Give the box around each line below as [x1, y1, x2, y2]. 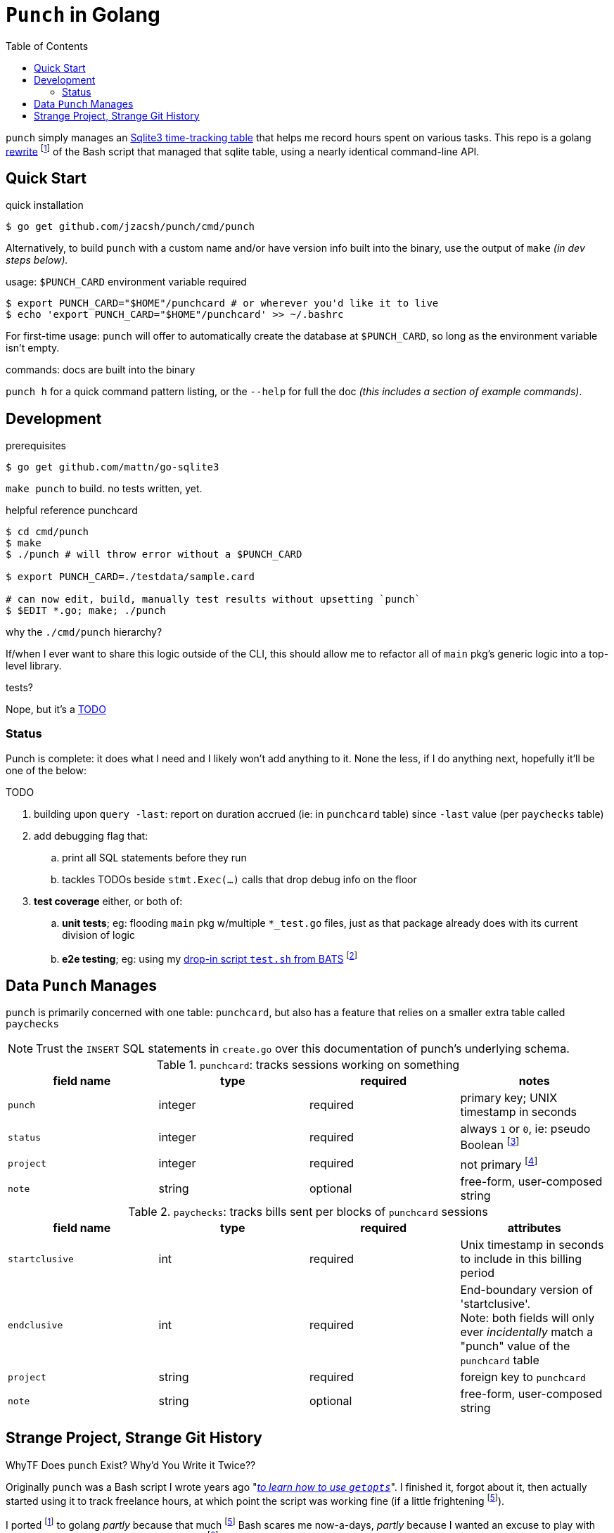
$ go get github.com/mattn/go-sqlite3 [6, 461, 219, 473]
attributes [507, 1221, 561, 1235]
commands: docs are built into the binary [6, 364, 196, 376]
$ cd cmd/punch [6, 526, 89, 538]
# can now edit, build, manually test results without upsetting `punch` [6, 594, 421, 605]
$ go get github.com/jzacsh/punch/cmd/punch [6, 221, 255, 233]
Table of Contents [6, 39, 89, 52]
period [460, 1266, 495, 1280]
